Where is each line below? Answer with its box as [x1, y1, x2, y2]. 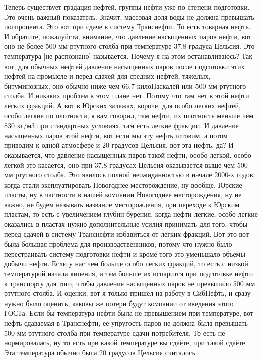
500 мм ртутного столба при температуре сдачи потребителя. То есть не [4, 327, 225, 338]
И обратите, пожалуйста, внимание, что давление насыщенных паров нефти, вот [4, 31, 251, 41]
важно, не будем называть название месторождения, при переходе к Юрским [4, 199, 239, 209]
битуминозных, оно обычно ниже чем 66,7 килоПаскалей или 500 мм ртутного [4, 80, 246, 91]
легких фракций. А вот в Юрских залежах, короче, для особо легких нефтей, [4, 100, 241, 110]
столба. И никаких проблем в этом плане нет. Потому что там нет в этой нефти [4, 90, 249, 101]
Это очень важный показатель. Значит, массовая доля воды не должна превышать [4, 11, 254, 22]
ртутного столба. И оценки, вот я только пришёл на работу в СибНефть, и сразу [4, 288, 251, 298]
